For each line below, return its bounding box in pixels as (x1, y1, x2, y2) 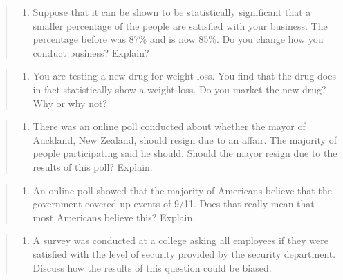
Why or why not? (33, 95, 107, 110)
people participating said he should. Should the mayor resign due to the (33, 146, 337, 160)
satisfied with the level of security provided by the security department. (33, 246, 336, 261)
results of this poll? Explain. (33, 159, 153, 174)
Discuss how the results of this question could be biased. (33, 260, 272, 274)
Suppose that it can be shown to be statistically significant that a (33, 5, 311, 19)
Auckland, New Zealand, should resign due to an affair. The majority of (33, 132, 337, 147)
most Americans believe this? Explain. (33, 209, 196, 224)
